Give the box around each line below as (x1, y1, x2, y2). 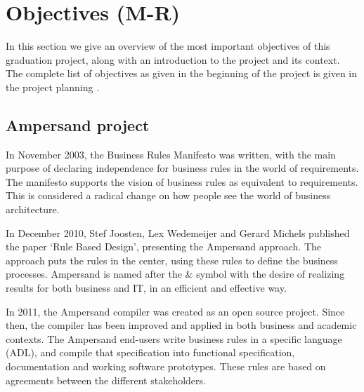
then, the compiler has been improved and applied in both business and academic (6, 318, 357, 332)
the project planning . (6, 79, 100, 94)
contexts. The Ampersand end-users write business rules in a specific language (6, 331, 342, 346)
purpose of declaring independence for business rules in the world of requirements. (6, 161, 359, 175)
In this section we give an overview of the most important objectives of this (6, 39, 330, 53)
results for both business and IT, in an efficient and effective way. (6, 281, 287, 295)
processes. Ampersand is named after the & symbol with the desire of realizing (6, 266, 345, 281)
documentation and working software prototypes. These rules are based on (6, 359, 326, 374)
